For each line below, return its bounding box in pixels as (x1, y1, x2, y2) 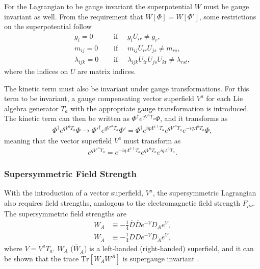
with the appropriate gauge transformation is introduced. (70, 103, 249, 113)
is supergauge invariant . (122, 253, 199, 263)
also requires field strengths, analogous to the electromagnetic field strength (4, 197, 241, 208)
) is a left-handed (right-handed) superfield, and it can (84, 242, 254, 253)
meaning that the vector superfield (4, 135, 112, 145)
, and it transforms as (160, 113, 228, 124)
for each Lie (206, 93, 243, 104)
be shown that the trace (4, 253, 79, 263)
